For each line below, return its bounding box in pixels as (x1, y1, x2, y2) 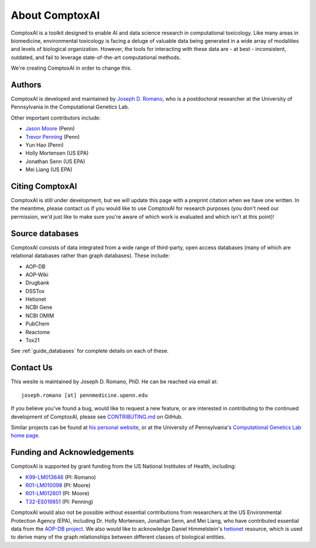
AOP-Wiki (25, 271, 49, 278)
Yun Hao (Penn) (25, 141, 64, 148)
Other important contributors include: (11, 114, 101, 121)
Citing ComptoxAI (11, 181, 77, 191)
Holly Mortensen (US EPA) (25, 149, 89, 156)
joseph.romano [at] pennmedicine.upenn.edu (21, 392, 148, 399)
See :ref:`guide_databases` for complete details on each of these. (11, 348, 169, 355)
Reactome (25, 328, 50, 335)
